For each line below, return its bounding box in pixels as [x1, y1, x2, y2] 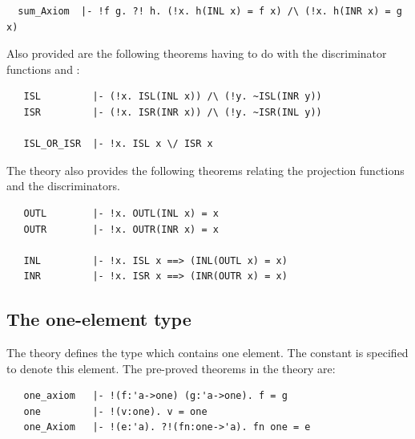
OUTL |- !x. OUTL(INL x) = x [23, 207, 219, 219]
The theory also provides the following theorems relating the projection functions [6, 161, 405, 178]
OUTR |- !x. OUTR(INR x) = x [23, 223, 219, 235]
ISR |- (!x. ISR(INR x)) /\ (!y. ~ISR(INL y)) [23, 106, 322, 118]
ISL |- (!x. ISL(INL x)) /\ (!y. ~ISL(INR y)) [23, 91, 322, 103]
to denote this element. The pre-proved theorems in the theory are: [6, 360, 336, 376]
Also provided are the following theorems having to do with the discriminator [6, 45, 387, 62]
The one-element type [6, 307, 191, 331]
